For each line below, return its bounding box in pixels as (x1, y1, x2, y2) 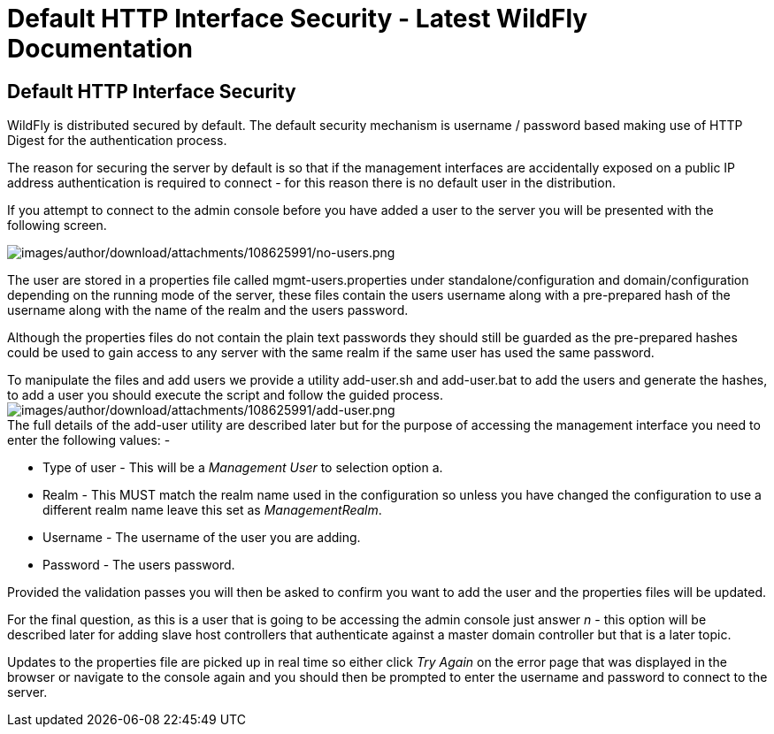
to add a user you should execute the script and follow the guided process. (7, 387, 443, 403)
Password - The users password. (42, 557, 235, 573)
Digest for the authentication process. (7, 133, 227, 149)
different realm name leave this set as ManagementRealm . (42, 502, 382, 518)
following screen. (7, 218, 107, 233)
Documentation (7, 34, 194, 64)
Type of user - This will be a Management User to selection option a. (42, 460, 443, 476)
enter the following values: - (7, 432, 171, 448)
